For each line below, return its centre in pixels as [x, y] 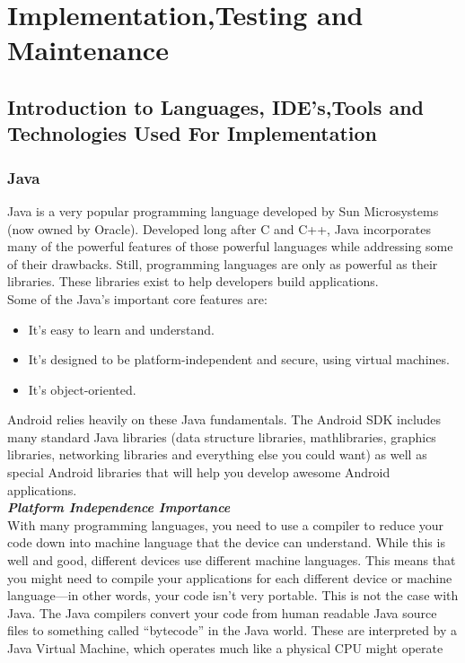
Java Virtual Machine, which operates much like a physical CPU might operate [225, 648]
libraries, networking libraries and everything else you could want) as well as [217, 454]
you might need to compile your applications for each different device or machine [230, 577]
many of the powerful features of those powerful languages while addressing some [230, 246]
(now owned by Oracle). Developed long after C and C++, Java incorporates [219, 228]
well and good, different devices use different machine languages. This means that [232, 560]
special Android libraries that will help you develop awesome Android [199, 472]
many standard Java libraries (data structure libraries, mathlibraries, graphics [222, 436]
